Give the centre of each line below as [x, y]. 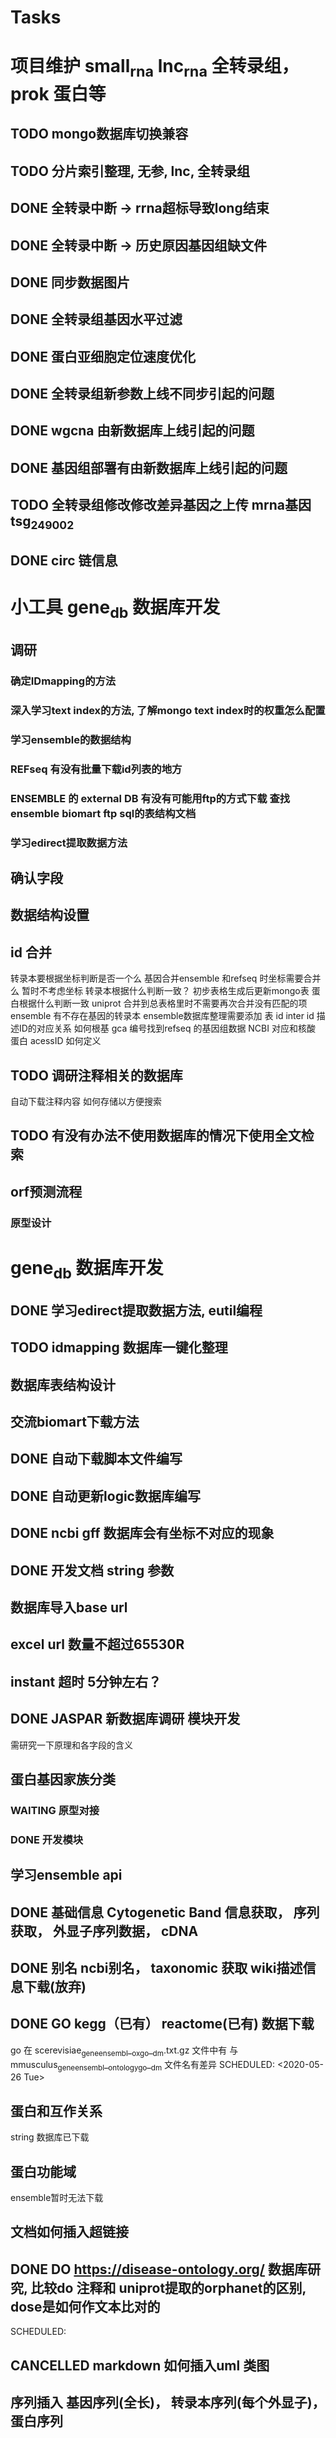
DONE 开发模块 [47, 1839]
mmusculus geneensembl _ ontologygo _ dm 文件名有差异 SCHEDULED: [143, 2065]
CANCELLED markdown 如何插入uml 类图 [140, 2365]
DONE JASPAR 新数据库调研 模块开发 [125, 1719]
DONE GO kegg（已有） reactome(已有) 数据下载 [162, 2024]
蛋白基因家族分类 [63, 1779]
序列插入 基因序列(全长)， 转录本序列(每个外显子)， [168, 2402]
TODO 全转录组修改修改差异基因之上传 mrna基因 [161, 505]
